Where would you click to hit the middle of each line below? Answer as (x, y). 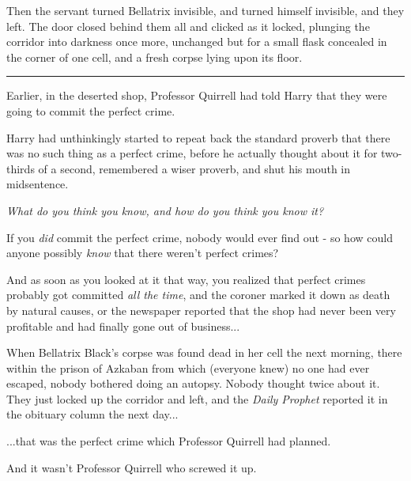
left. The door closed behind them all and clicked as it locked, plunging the (188, 26)
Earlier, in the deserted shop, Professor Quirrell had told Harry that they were (197, 95)
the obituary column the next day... (92, 414)
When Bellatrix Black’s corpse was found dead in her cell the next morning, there (204, 352)
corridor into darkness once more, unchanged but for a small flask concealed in (197, 42)
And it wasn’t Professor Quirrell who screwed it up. (132, 467)
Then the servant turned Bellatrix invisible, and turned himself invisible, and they (205, 10)
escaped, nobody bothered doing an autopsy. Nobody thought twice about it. (193, 383)
